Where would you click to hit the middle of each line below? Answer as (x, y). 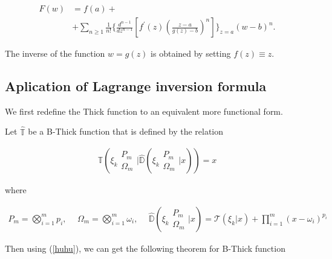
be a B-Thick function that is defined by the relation (126, 131)
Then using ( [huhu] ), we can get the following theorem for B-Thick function (145, 248)
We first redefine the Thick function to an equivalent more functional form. (144, 111)
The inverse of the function (55, 53)
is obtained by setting (191, 53)
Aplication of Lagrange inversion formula (136, 86)
